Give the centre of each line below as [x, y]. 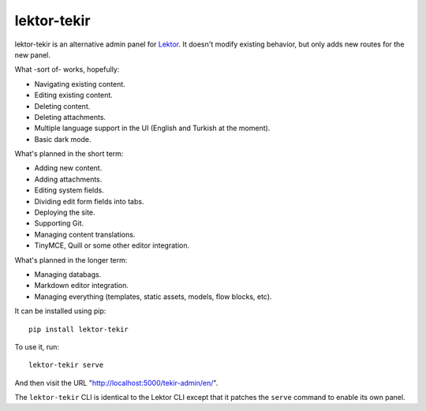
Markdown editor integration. [82, 286]
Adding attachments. [68, 179]
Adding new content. [68, 168]
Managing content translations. [85, 234]
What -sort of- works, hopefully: [67, 69]
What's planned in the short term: [69, 154]
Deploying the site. [65, 212]
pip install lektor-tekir [79, 329]
